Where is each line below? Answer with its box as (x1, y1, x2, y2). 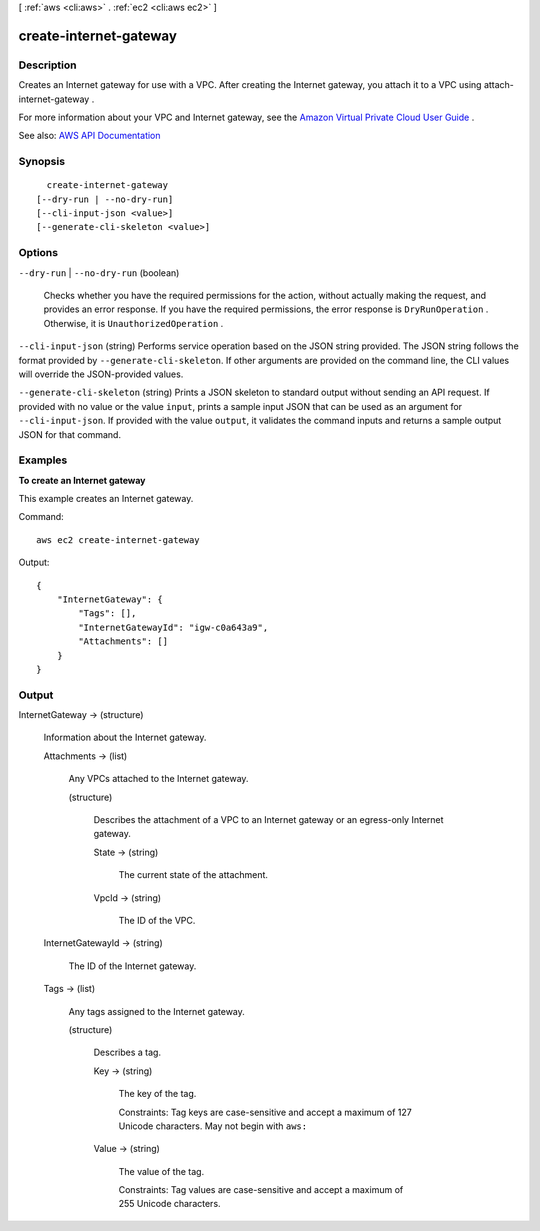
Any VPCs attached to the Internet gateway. (68, 773, 249, 785)
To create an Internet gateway (18, 474, 146, 486)
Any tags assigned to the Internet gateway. (68, 1005, 245, 1017)
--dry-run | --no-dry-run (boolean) (18, 266, 180, 279)
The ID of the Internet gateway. (68, 960, 197, 972)
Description (18, 58, 77, 72)
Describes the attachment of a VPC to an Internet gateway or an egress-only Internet (93, 814, 444, 826)
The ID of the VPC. (118, 914, 196, 926)
